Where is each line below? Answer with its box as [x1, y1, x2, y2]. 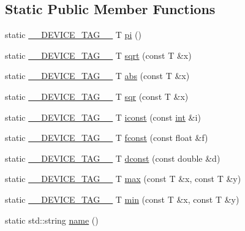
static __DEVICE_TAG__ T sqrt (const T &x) [5, 48, 192, 61]
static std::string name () [5, 213, 99, 226]
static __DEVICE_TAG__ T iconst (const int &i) [5, 110, 201, 123]
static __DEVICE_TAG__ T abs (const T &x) [5, 69, 190, 82]
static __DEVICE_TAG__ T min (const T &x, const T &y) [5, 192, 239, 205]
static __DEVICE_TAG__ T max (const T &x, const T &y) [5, 172, 241, 185]
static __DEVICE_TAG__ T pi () [5, 28, 141, 41]
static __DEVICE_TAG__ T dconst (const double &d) [5, 151, 221, 164]
